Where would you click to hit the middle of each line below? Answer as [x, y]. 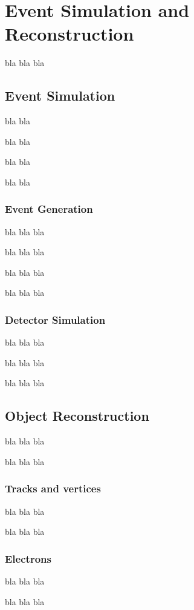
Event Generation [49, 209]
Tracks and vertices [53, 488]
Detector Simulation [55, 320]
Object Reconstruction [77, 416]
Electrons [28, 558]
